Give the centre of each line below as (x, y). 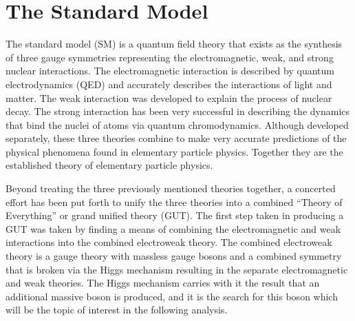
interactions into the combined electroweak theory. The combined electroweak (169, 242)
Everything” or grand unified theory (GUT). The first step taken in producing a (175, 215)
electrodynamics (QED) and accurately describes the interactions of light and (169, 84)
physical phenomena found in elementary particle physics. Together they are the (174, 151)
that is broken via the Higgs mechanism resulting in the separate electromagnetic (177, 269)
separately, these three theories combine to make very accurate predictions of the (176, 138)
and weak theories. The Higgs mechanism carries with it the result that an (163, 283)
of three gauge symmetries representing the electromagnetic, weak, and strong (170, 57)
